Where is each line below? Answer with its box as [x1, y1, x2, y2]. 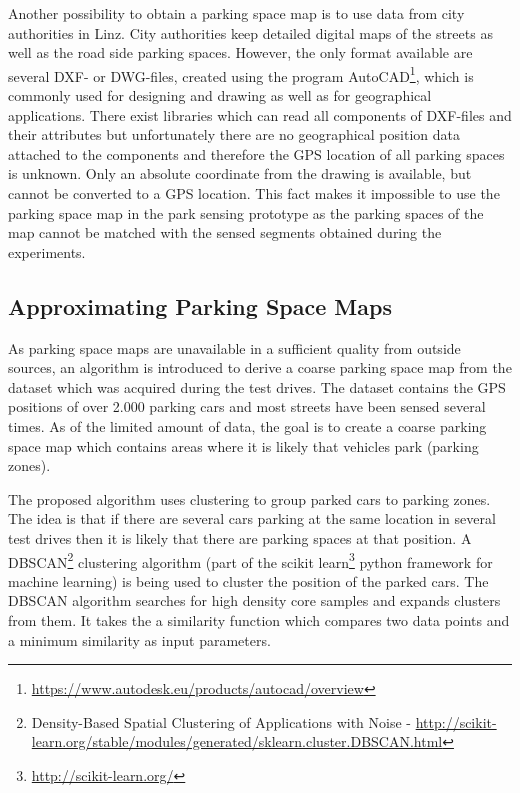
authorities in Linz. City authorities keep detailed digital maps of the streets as [8, 22, 493, 43]
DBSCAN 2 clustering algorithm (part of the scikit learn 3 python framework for [8, 548, 493, 572]
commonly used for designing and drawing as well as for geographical [8, 85, 432, 106]
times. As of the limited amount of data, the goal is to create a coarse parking [8, 415, 487, 436]
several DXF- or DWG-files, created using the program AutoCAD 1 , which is [8, 62, 474, 86]
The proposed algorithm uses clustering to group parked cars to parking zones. [8, 488, 491, 509]
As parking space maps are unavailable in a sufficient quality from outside [8, 337, 461, 358]
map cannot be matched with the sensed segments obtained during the [8, 222, 442, 243]
